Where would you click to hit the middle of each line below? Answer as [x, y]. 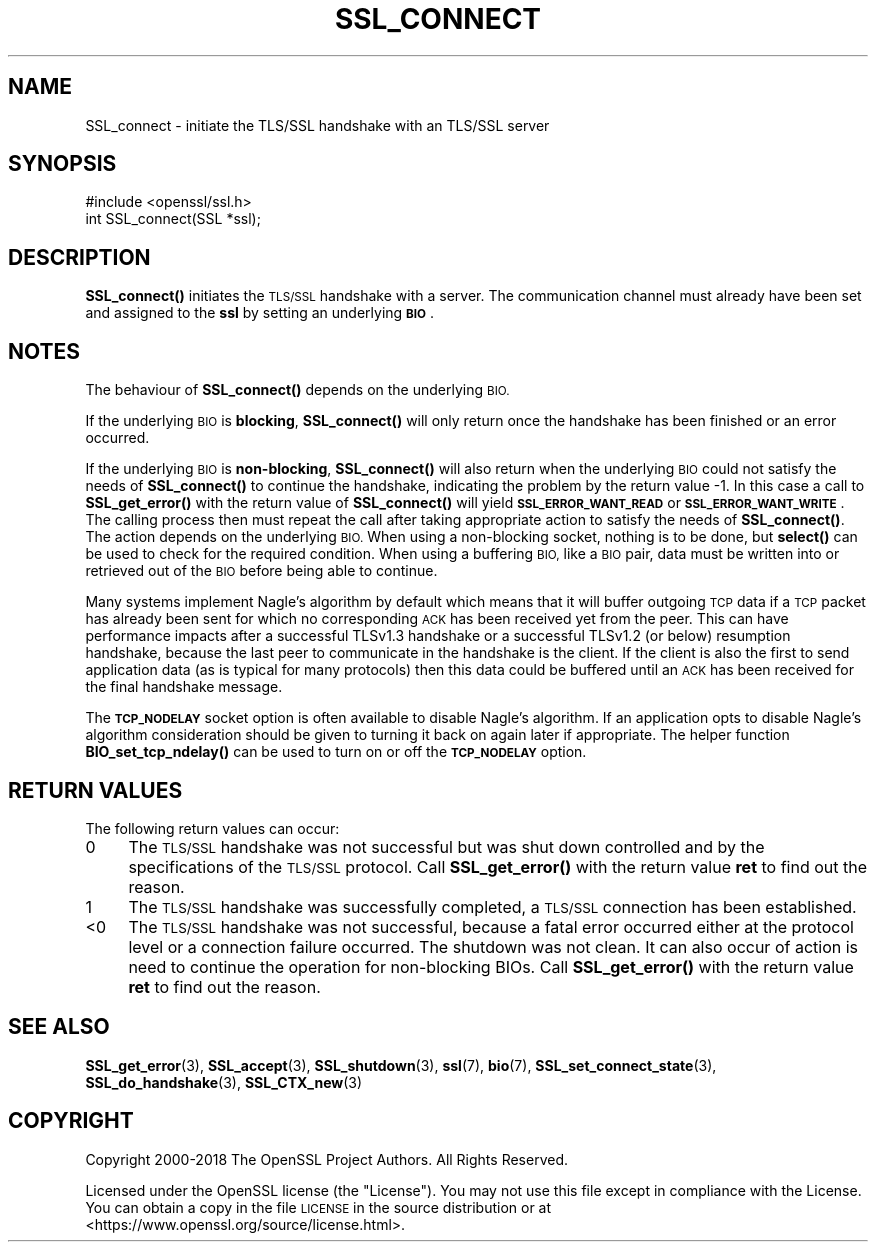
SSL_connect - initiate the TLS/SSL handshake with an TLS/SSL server [317, 125]
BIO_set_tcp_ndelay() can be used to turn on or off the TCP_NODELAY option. [336, 752]
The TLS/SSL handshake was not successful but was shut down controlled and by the [446, 846]
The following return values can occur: [212, 828]
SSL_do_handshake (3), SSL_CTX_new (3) [224, 1082]
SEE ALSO [59, 1027]
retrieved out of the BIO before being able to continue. [261, 571]
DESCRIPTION [79, 257]
